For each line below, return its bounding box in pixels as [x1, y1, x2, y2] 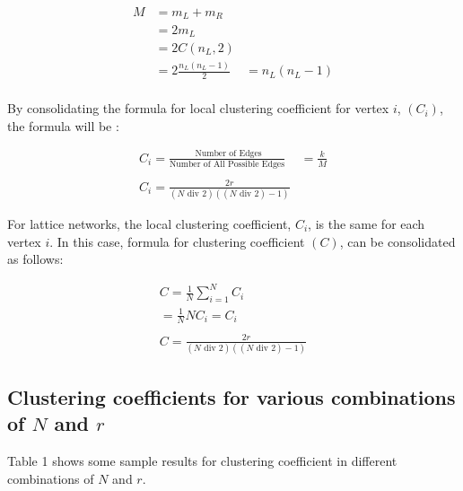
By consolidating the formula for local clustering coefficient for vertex [7, 99, 389, 118]
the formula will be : [7, 116, 119, 135]
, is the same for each [308, 214, 425, 232]
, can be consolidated [339, 232, 456, 250]
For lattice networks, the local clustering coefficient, [7, 214, 292, 232]
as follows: [7, 250, 64, 268]
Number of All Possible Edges [169, 160, 284, 170]
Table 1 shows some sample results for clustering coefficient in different [7, 451, 397, 469]
